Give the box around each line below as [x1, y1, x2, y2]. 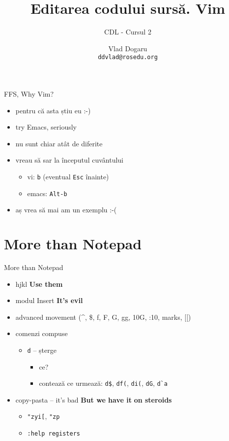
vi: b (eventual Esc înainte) [27, 171, 109, 181]
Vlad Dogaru [108, 43, 147, 53]
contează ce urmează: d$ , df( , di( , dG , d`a [39, 378, 168, 388]
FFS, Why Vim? [4, 88, 54, 99]
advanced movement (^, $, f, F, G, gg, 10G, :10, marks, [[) [15, 311, 191, 322]
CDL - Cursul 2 [104, 27, 151, 37]
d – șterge [27, 344, 57, 355]
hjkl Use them [15, 278, 63, 289]
